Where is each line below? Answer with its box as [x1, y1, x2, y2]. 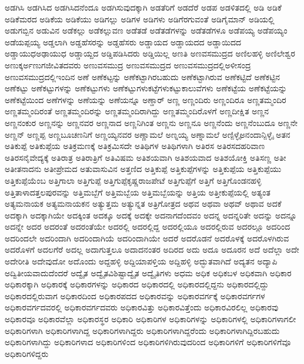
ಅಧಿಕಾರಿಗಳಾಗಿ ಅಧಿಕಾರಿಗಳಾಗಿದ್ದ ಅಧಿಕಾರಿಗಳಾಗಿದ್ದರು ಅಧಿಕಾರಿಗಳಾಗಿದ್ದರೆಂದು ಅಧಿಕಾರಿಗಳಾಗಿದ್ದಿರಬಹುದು [5, 324, 280, 336]
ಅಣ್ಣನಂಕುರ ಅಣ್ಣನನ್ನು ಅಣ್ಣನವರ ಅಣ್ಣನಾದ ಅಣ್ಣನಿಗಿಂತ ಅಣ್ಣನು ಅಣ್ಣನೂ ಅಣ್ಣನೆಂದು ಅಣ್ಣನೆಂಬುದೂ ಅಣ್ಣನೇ [5, 116, 298, 128]
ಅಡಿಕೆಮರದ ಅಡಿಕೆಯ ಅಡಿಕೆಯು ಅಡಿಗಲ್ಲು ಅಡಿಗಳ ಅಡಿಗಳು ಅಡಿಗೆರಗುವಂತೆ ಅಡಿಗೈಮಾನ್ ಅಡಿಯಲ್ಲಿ [5, 12, 275, 25]
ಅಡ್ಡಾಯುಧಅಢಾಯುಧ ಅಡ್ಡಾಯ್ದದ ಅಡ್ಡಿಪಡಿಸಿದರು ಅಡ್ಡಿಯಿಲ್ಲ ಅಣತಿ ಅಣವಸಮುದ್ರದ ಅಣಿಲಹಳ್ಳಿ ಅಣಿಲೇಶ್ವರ [5, 47, 295, 59]
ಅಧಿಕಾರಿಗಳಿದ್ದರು [5, 347, 49, 359]
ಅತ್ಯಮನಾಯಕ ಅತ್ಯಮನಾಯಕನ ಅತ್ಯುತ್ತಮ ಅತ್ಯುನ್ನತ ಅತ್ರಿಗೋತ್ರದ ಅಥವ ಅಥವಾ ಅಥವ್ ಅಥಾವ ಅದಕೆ [5, 197, 282, 210]
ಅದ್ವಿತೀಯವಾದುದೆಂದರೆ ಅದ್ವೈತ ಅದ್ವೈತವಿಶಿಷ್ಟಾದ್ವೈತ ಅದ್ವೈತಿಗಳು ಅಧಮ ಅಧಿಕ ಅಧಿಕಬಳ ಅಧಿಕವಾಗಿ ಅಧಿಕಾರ [5, 266, 292, 279]
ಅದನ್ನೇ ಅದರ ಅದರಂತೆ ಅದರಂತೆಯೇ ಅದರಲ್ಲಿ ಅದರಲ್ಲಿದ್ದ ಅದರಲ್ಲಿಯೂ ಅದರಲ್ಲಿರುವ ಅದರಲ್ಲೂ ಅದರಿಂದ [5, 220, 290, 233]
